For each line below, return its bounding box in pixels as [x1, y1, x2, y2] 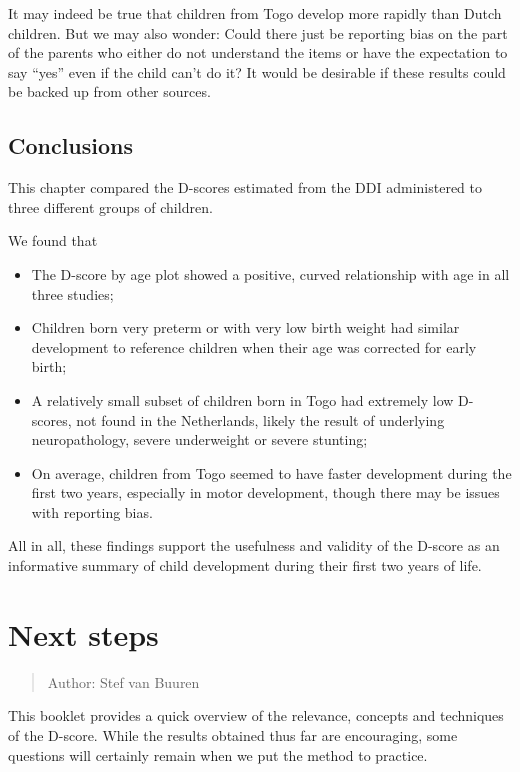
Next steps [8, 613, 159, 654]
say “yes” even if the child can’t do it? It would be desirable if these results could [8, 61, 506, 82]
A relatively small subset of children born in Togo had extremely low [31, 389, 454, 410]
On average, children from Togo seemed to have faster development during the [31, 462, 512, 483]
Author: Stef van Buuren [47, 671, 200, 692]
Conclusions [8, 130, 134, 161]
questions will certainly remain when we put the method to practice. [8, 744, 428, 765]
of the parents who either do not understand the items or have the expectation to [8, 42, 508, 63]
